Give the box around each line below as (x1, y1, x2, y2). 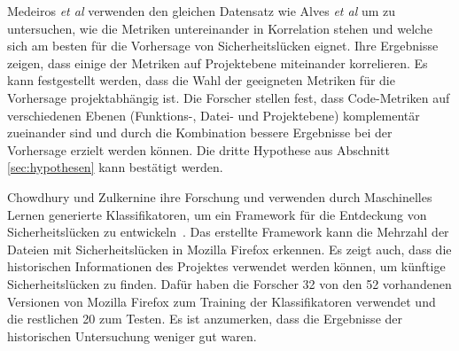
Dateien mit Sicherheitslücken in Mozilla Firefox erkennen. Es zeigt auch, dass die (7, 239, 452, 258)
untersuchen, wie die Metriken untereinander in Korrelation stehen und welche (7, 19, 432, 37)
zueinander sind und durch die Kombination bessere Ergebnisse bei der (7, 123, 393, 142)
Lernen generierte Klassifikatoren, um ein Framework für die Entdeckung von (7, 205, 427, 223)
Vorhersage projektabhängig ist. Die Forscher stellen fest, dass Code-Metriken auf (7, 88, 450, 106)
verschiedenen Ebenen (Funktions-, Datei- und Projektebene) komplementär (7, 105, 420, 124)
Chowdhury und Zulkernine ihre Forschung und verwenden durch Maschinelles (7, 187, 432, 206)
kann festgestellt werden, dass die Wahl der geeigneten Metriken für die (7, 71, 395, 90)
